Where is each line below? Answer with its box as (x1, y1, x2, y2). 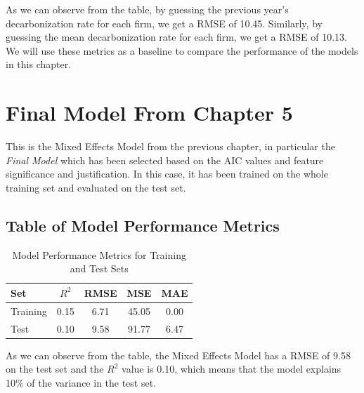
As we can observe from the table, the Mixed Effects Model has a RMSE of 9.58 (6, 347, 351, 362)
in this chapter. (6, 57, 72, 72)
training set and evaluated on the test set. (6, 180, 186, 194)
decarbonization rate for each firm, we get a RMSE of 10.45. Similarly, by (6, 15, 323, 30)
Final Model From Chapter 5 (6, 98, 293, 127)
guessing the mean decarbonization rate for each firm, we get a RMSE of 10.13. (6, 29, 348, 44)
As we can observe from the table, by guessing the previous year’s (6, 2, 289, 16)
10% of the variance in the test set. (6, 375, 157, 389)
